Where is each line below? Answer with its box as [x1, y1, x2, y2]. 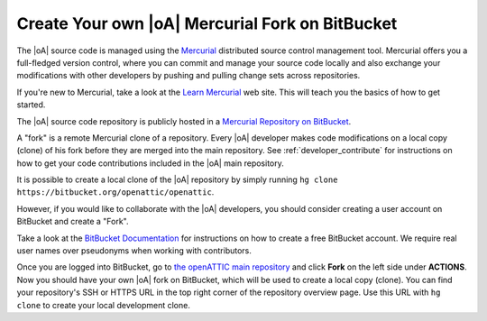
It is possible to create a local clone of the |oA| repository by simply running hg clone [16, 174, 338, 185]
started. [16, 99, 46, 110]
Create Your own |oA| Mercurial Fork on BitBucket [16, 14, 398, 33]
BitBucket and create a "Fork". [16, 216, 130, 227]
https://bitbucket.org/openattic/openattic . [16, 187, 215, 197]
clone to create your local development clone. [16, 299, 191, 310]
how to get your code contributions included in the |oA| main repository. [16, 158, 284, 169]
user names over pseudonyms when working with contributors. [16, 245, 253, 256]
